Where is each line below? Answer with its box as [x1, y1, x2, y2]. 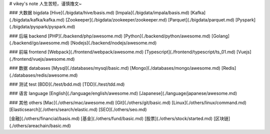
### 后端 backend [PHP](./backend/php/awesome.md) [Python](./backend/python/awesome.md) [9, 33, 211, 39]
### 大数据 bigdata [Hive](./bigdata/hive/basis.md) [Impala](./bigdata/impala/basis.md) [9, 10, 189, 16]
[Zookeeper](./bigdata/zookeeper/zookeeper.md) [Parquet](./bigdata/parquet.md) [65, 16, 234, 22]
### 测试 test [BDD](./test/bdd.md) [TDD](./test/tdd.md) [9, 81, 125, 87]
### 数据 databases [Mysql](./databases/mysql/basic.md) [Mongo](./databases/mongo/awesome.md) [9, 65, 220, 71]
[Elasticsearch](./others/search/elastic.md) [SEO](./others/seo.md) [9, 107, 147, 113]
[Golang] [211, 33, 230, 39]
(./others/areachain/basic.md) [9, 123, 71, 129]
